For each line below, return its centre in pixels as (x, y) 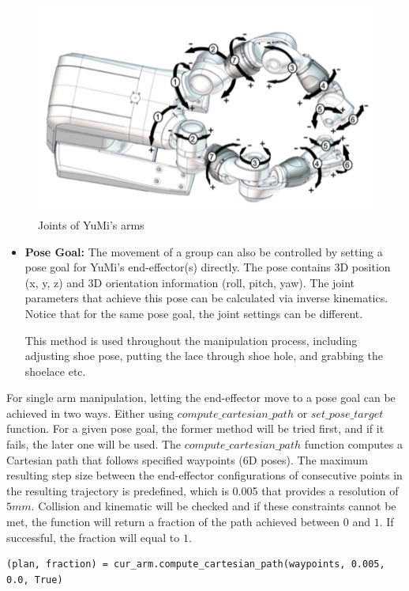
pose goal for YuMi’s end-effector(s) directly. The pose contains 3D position (208, 267)
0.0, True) (35, 580)
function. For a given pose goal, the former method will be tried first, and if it (195, 428)
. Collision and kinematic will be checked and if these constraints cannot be (214, 506)
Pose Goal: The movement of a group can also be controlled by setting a (204, 251)
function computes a (353, 444)
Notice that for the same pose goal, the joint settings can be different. (194, 313)
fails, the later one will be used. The (94, 444)
